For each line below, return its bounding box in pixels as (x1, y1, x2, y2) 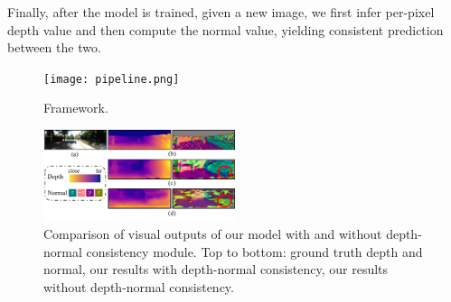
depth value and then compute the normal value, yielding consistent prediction (7, 20, 444, 39)
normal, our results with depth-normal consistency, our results (43, 260, 389, 279)
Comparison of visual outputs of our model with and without (43, 224, 382, 243)
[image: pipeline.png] (43, 72, 180, 86)
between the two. (7, 38, 101, 57)
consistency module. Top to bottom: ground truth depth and (86, 242, 423, 261)
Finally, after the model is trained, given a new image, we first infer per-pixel (7, 3, 435, 21)
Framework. (43, 98, 108, 117)
